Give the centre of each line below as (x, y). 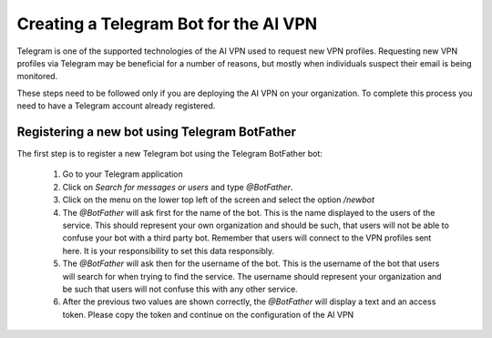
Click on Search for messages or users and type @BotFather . (178, 187)
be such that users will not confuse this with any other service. (180, 289)
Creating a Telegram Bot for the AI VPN (167, 24)
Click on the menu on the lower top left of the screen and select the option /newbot (219, 200)
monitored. (37, 77)
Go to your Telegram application (123, 174)
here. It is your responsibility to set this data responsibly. (169, 251)
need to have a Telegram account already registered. (116, 106)
